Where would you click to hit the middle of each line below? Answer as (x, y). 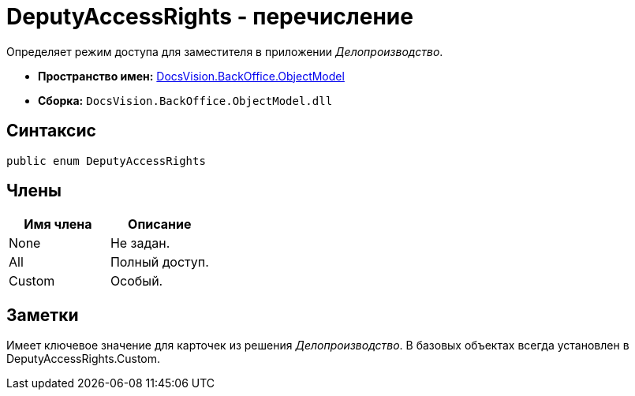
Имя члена (58, 224)
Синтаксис (51, 131)
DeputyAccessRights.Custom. (84, 359)
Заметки (43, 315)
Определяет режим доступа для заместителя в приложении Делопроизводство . (225, 51)
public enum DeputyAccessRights (106, 161)
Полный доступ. (159, 262)
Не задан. (140, 243)
